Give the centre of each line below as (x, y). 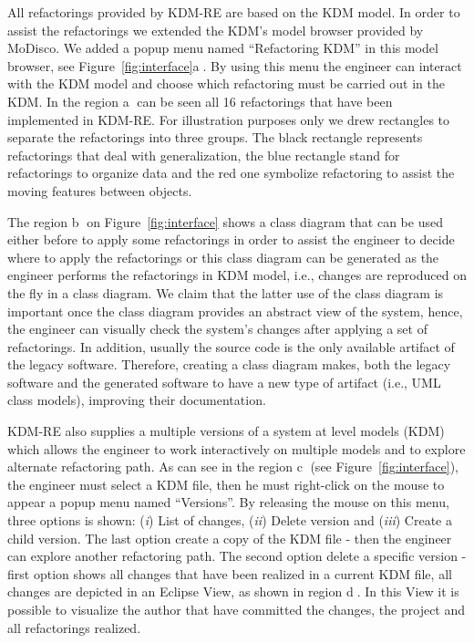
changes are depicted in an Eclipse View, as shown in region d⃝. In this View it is (233, 591)
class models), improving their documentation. (137, 400)
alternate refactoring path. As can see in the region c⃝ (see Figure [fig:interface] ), (233, 467)
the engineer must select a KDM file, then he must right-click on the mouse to (226, 484)
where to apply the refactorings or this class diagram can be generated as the (223, 257)
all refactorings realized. (74, 627)
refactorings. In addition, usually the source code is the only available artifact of (231, 346)
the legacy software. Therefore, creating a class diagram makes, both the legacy (229, 364)
